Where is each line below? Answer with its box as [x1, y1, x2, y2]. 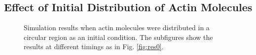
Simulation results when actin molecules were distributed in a [24, 22, 210, 33]
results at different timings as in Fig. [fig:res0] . [24, 41, 164, 52]
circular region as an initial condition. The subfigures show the [24, 32, 213, 42]
